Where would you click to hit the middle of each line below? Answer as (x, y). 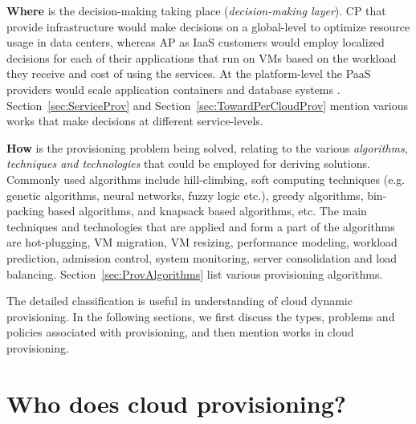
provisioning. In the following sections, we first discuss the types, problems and (201, 316)
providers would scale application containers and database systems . (173, 89)
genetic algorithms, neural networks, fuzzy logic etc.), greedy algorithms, (185, 195)
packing (25, 211)
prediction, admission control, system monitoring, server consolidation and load (202, 257)
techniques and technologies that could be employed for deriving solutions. (188, 163)
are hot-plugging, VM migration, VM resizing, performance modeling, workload (202, 242)
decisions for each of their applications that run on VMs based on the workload (202, 57)
